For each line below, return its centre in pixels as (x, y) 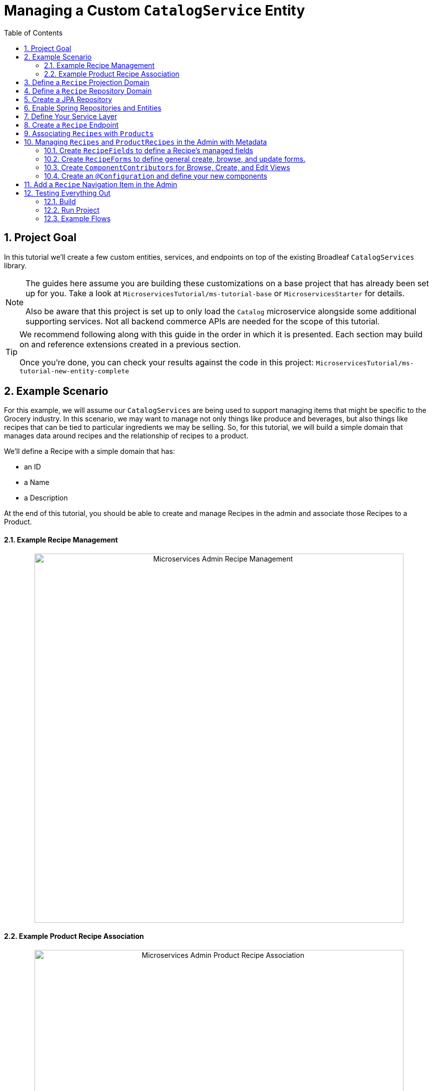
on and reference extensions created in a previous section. (130, 344)
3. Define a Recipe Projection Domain (87, 82)
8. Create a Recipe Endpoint (71, 125)
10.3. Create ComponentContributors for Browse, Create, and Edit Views (167, 167)
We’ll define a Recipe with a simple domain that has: (89, 451)
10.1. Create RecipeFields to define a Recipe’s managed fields (149, 150)
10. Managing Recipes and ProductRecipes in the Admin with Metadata (145, 142)
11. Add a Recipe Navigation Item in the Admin (101, 184)
